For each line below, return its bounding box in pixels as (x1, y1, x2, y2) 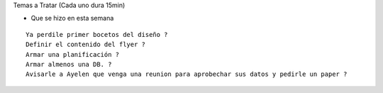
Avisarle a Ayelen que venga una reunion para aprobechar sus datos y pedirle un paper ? (26, 70, 348, 78)
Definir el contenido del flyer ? (26, 40, 145, 49)
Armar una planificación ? (26, 50, 120, 58)
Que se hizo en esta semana (30, 14, 114, 23)
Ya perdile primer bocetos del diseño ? (26, 31, 168, 38)
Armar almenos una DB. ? (26, 60, 112, 68)
